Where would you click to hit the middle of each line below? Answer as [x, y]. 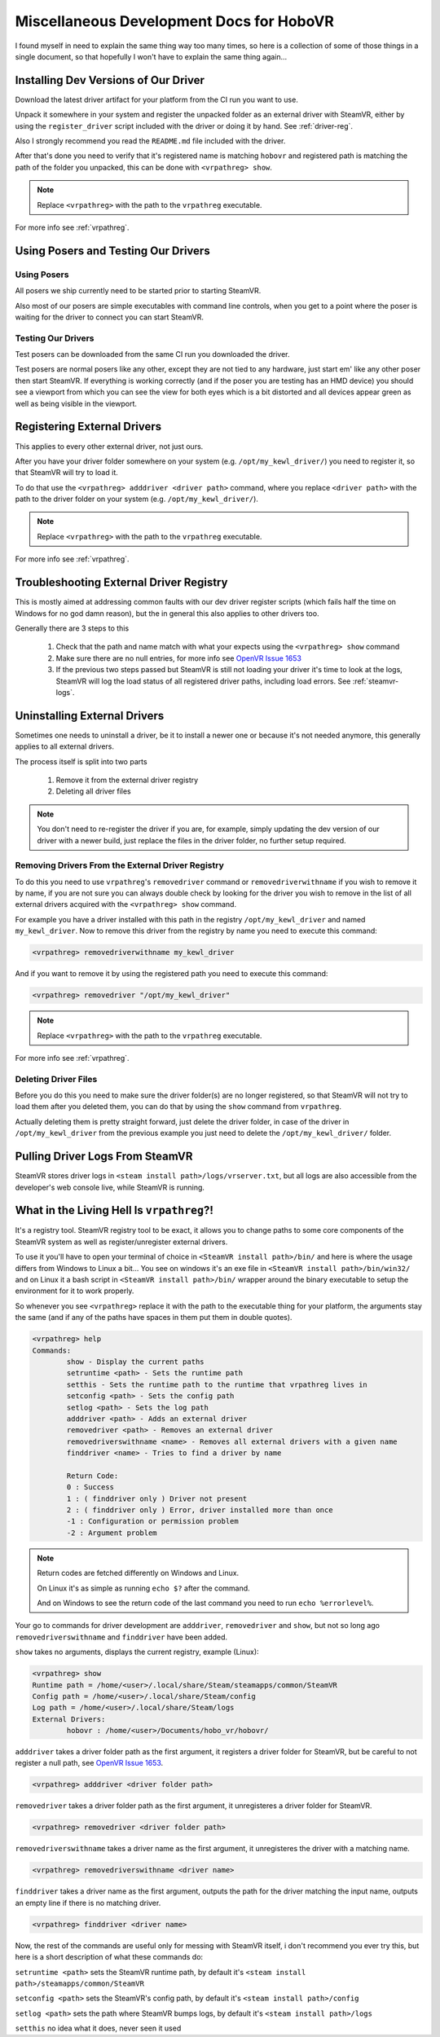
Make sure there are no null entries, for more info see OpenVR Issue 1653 [178, 658]
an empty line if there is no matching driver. [88, 1903]
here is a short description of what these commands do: [109, 1957]
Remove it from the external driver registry [127, 780]
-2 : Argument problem [112, 1533]
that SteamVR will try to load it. [66, 473]
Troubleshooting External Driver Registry [121, 583]
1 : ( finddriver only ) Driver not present [157, 1498]
